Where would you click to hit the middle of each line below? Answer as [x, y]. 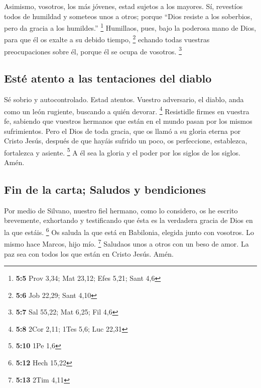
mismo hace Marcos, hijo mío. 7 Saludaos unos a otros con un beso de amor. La [126, 243]
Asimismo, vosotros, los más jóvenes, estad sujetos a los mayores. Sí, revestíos [123, 6]
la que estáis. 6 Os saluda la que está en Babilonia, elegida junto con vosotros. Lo [129, 231]
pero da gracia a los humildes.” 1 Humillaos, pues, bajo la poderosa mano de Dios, [130, 27]
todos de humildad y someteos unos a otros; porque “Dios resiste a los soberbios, [128, 16]
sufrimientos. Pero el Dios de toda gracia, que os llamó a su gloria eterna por [122, 131]
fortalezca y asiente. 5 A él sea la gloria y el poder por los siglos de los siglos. [122, 151]
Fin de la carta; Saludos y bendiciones [105, 189]
